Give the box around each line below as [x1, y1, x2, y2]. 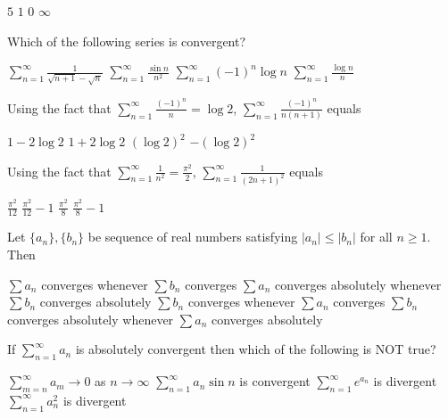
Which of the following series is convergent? [7, 31, 246, 50]
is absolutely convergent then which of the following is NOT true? [75, 340, 436, 358]
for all [360, 227, 393, 246]
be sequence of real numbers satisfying [87, 227, 298, 246]
